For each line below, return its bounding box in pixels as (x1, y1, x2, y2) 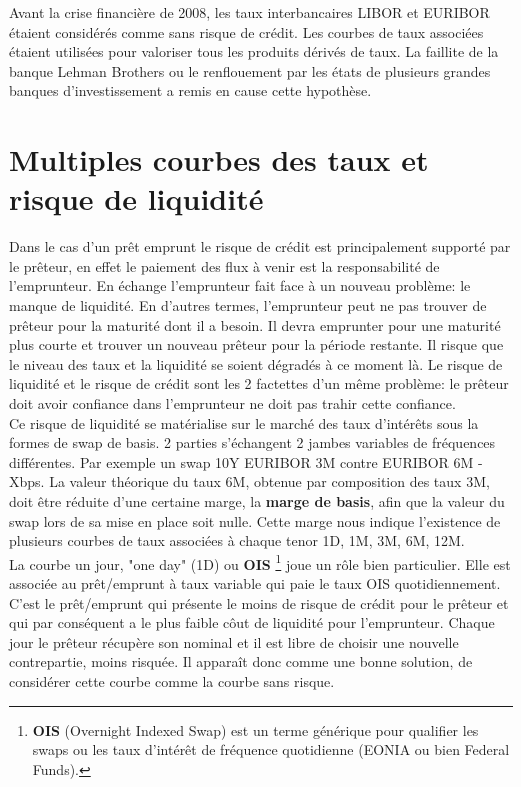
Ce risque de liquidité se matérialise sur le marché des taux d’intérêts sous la (9, 412, 479, 433)
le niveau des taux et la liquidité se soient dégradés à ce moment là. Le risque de (9, 353, 503, 374)
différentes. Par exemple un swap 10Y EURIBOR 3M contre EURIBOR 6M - (9, 451, 483, 472)
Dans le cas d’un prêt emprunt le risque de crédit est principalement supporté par (9, 236, 511, 257)
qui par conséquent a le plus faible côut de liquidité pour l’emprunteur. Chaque (9, 612, 495, 633)
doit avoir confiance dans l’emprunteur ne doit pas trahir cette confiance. (9, 393, 456, 414)
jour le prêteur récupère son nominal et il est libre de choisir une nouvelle (9, 631, 459, 652)
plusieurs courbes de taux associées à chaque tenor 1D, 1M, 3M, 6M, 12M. (9, 530, 465, 551)
